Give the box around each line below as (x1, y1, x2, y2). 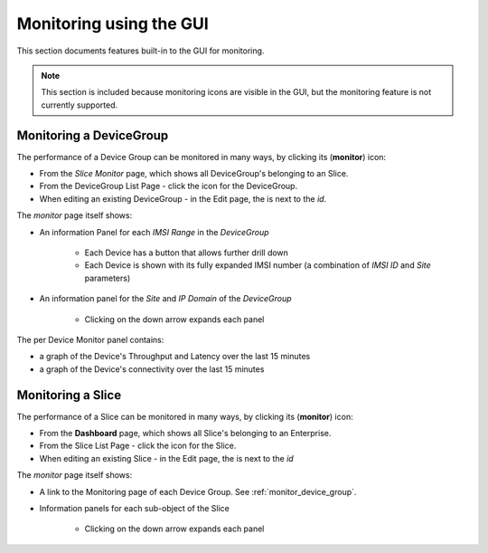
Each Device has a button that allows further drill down (84, 247, 289, 258)
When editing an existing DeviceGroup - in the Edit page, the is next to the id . (39, 193, 327, 204)
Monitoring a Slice (16, 387, 122, 403)
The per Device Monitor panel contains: (16, 334, 164, 345)
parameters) (84, 272, 131, 283)
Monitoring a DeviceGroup (16, 128, 169, 143)
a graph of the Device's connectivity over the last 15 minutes (39, 363, 265, 375)
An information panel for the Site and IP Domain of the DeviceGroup (39, 293, 293, 304)
